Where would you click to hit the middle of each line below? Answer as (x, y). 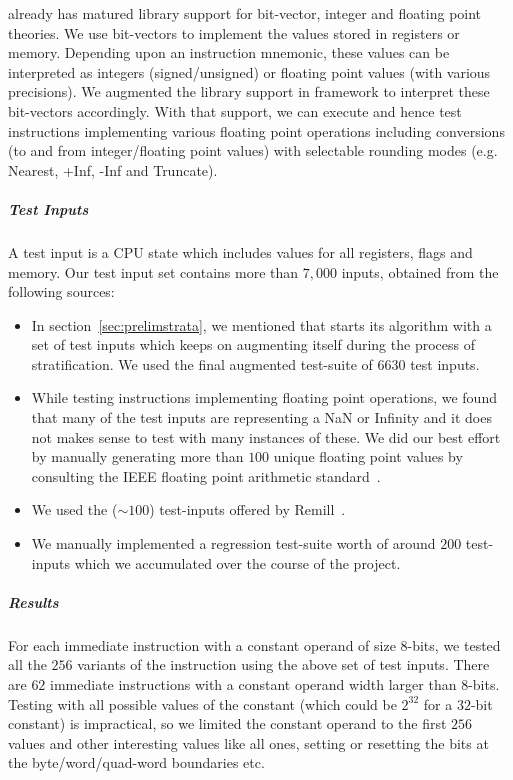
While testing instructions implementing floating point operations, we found (264, 397)
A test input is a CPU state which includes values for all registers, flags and (240, 251)
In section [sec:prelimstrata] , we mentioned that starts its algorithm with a (261, 324)
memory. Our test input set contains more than (153, 271)
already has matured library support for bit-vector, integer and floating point (245, 13)
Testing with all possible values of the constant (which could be (202, 703)
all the (27, 664)
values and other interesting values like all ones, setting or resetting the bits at (248, 742)
